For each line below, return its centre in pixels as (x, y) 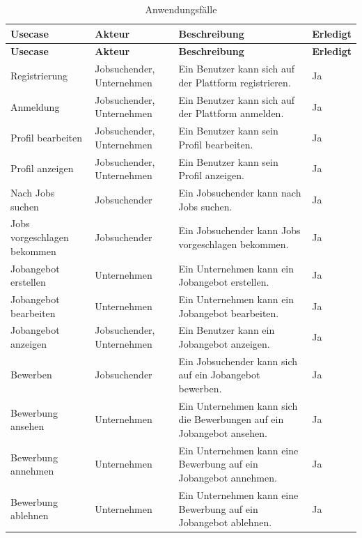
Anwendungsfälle (181, 9)
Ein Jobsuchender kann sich (238, 361)
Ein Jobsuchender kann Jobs (239, 230)
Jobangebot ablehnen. (225, 522)
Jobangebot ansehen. (223, 433)
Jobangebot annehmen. (228, 478)
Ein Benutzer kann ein (227, 330)
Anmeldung (35, 106)
